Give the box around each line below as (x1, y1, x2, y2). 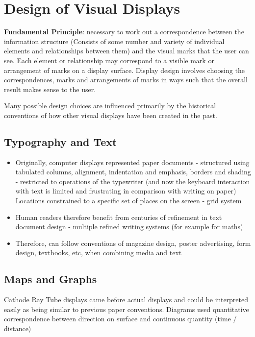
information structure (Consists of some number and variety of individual (4, 36, 225, 46)
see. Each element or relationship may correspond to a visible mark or (4, 55, 214, 65)
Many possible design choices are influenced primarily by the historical (4, 100, 216, 111)
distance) (4, 323, 31, 333)
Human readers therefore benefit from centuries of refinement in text (15, 212, 222, 222)
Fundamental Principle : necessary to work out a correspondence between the (4, 26, 244, 37)
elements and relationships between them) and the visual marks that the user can (4, 46, 249, 56)
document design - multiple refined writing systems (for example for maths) (15, 221, 243, 232)
